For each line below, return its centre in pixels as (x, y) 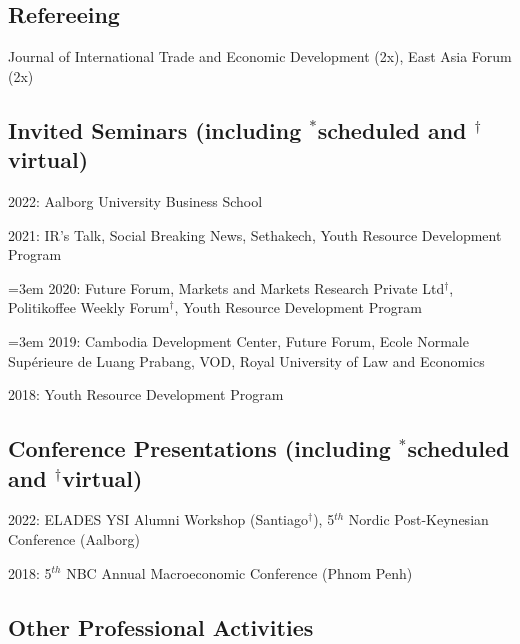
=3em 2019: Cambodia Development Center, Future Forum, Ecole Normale (238, 340)
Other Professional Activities (161, 626)
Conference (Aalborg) (74, 538)
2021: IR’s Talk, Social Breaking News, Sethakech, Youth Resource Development (255, 234)
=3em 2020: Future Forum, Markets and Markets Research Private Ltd (226, 287)
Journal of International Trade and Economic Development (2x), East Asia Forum (260, 56)
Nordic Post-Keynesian (418, 519)
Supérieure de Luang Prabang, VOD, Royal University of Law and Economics (246, 360)
